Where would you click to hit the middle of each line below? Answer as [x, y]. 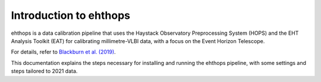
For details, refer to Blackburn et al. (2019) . [63, 52]
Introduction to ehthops [71, 15]
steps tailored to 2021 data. [44, 71]
